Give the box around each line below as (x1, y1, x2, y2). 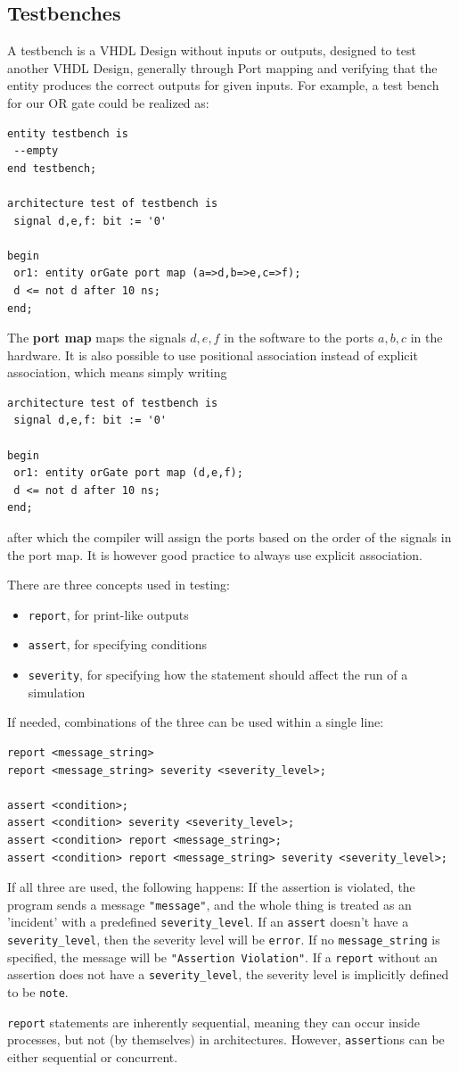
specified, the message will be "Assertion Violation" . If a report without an (7, 947, 438, 966)
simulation (28, 682, 86, 701)
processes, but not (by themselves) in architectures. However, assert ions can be (7, 1030, 445, 1049)
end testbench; (7, 161, 97, 175)
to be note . (7, 983, 69, 1002)
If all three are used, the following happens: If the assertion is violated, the (7, 878, 415, 896)
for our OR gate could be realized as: (7, 93, 209, 111)
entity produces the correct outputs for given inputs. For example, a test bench (7, 76, 439, 95)
